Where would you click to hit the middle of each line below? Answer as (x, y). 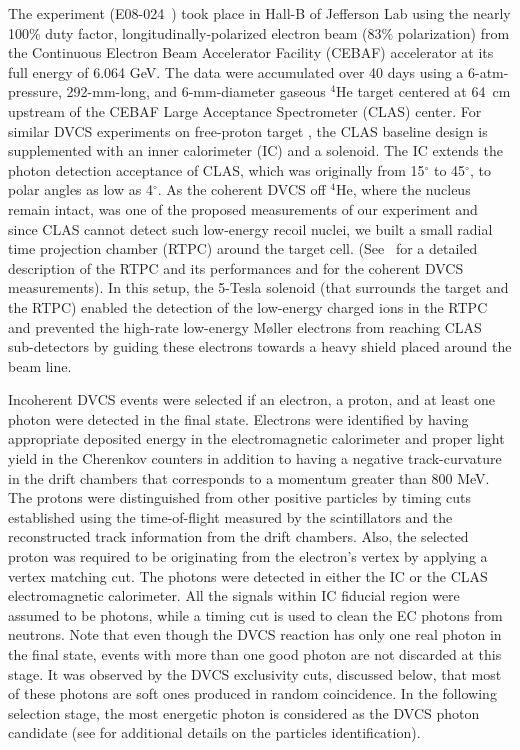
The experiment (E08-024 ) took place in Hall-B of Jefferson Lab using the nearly (259, 13)
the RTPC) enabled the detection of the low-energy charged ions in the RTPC (248, 306)
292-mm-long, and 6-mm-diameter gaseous (196, 91)
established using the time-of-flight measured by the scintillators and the (230, 516)
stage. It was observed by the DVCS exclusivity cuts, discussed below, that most (255, 673)
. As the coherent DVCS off (241, 189)
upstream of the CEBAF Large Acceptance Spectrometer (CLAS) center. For (245, 110)
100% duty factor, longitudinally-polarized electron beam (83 (195, 32)
